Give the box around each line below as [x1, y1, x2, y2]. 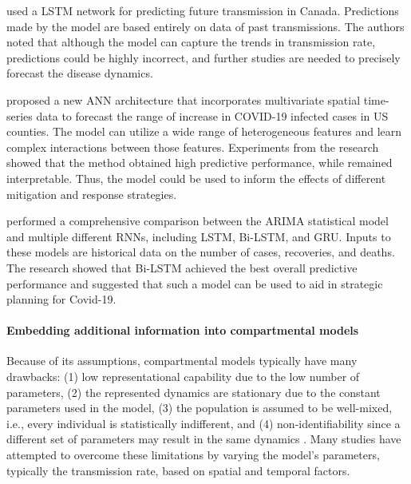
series [6, 107, 33, 124]
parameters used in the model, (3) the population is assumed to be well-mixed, [6, 399, 393, 416]
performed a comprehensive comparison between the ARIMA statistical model [6, 212, 389, 229]
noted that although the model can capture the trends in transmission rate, [6, 34, 376, 50]
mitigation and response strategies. [6, 185, 177, 202]
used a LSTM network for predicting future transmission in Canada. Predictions [6, 2, 399, 18]
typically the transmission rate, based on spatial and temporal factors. [6, 462, 350, 478]
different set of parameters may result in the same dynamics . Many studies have [6, 430, 401, 447]
